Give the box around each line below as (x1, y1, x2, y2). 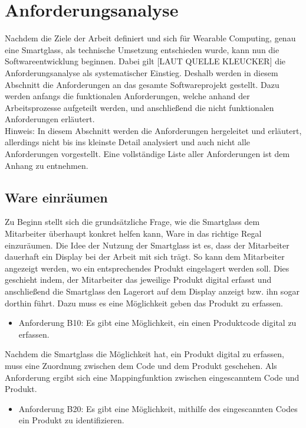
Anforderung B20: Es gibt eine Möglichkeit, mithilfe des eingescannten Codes (18, 402, 298, 414)
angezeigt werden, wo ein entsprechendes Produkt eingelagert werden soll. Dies (5, 262, 289, 274)
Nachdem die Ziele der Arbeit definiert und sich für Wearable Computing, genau (5, 32, 296, 44)
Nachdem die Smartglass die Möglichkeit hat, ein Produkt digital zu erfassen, (5, 348, 284, 360)
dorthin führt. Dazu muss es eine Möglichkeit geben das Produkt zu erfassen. (5, 296, 283, 309)
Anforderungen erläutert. (5, 113, 95, 125)
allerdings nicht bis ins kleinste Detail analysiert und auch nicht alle (5, 136, 251, 148)
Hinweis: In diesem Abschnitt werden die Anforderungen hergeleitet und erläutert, (5, 124, 302, 136)
